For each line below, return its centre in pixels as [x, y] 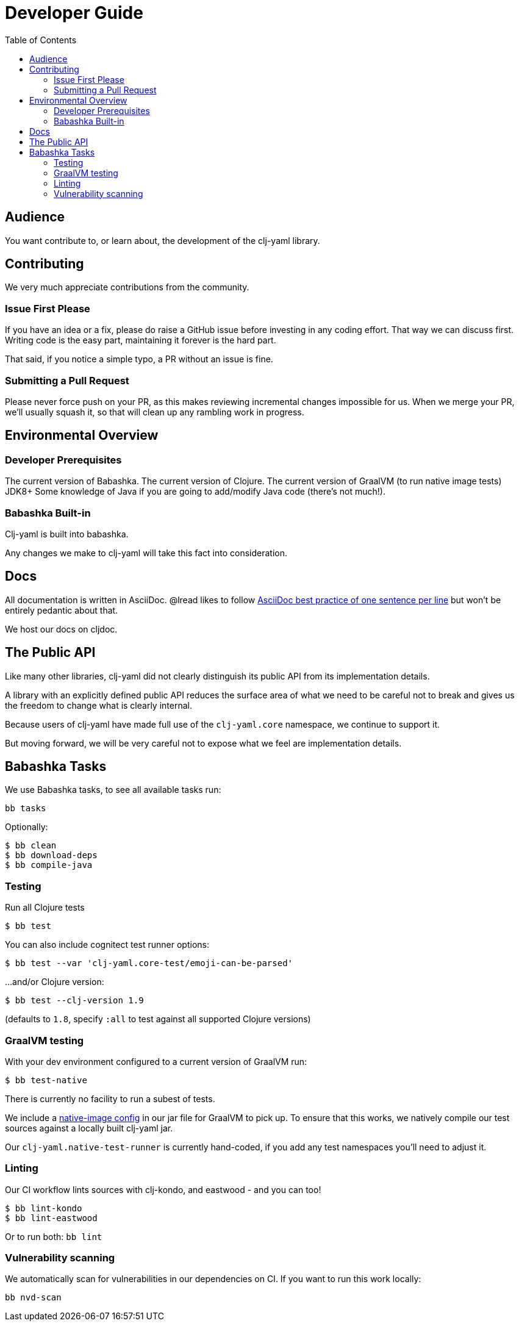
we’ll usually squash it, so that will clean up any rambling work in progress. [155, 412]
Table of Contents [41, 40]
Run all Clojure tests [45, 908]
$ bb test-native [46, 1080]
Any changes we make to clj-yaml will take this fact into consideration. [146, 553]
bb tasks [26, 808]
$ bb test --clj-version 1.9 [74, 1001]
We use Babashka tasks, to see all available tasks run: [113, 790]
